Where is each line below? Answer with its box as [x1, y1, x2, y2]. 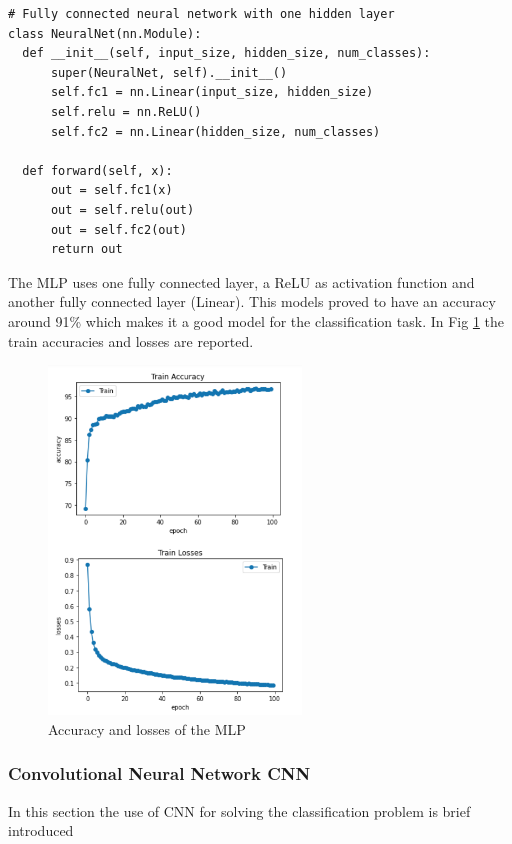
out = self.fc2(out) [50, 222, 187, 237]
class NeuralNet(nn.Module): [8, 26, 202, 41]
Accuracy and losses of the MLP [48, 718, 246, 739]
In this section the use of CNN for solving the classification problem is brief [8, 800, 471, 821]
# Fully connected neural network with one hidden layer [8, 7, 395, 21]
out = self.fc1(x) [50, 183, 173, 198]
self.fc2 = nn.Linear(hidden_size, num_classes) [50, 124, 381, 139]
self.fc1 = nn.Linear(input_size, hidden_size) [50, 85, 374, 100]
